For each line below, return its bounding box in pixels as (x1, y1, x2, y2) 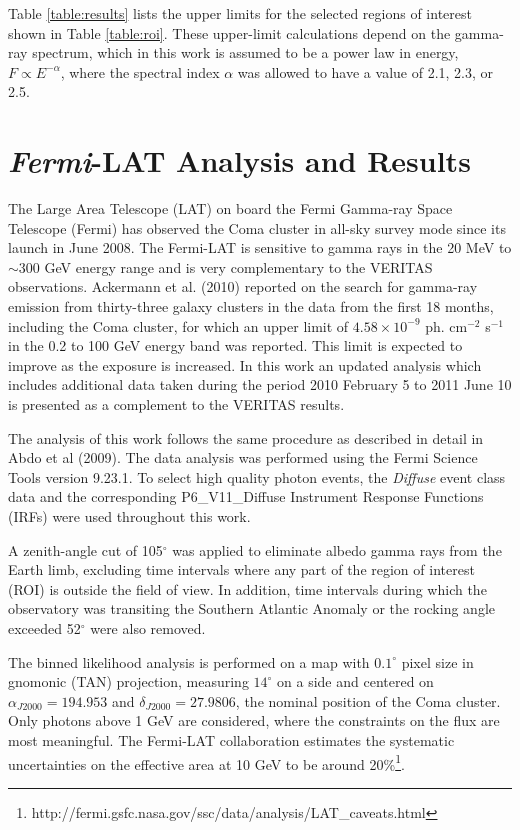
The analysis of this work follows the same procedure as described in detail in (8, 427, 484, 448)
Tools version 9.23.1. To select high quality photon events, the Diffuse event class (8, 466, 506, 487)
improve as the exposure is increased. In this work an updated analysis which (8, 354, 482, 375)
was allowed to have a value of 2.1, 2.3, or (237, 61, 494, 82)
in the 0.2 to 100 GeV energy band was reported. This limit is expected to (8, 335, 463, 356)
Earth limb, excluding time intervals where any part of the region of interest (8, 559, 475, 580)
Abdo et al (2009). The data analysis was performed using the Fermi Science (8, 447, 478, 468)
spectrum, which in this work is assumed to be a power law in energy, (32, 42, 459, 63)
